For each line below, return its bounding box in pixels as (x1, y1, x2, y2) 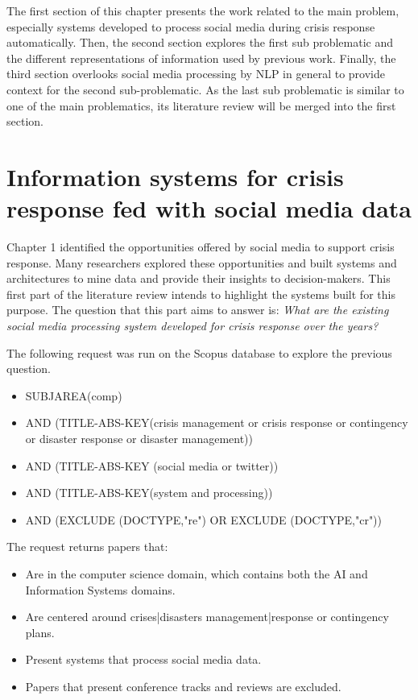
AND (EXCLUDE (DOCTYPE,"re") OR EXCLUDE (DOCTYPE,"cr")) (25, 511, 383, 528)
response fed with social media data (6, 192, 412, 225)
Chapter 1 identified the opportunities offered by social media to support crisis (6, 238, 395, 255)
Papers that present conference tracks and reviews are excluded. (25, 677, 341, 694)
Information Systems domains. (25, 581, 176, 598)
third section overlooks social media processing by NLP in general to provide (6, 65, 385, 82)
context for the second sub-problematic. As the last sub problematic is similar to (6, 81, 404, 97)
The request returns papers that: (6, 538, 168, 555)
